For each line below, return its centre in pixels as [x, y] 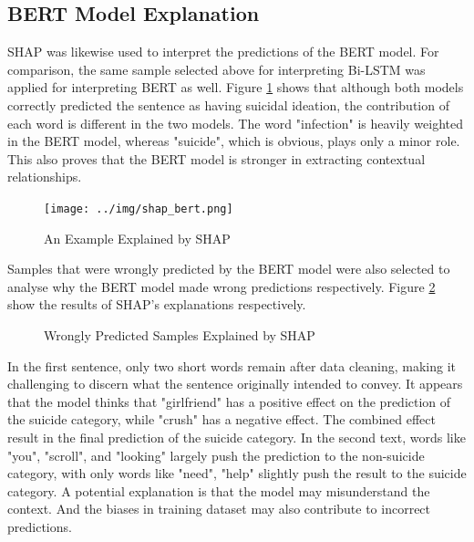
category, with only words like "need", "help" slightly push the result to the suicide [237, 473]
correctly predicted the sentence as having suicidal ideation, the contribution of [228, 104]
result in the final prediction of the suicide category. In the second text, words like [237, 437]
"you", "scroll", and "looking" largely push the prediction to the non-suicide [216, 455]
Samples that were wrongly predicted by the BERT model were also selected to [229, 269]
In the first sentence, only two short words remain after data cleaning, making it [232, 365]
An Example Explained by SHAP [137, 238]
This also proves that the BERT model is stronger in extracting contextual [216, 158]
